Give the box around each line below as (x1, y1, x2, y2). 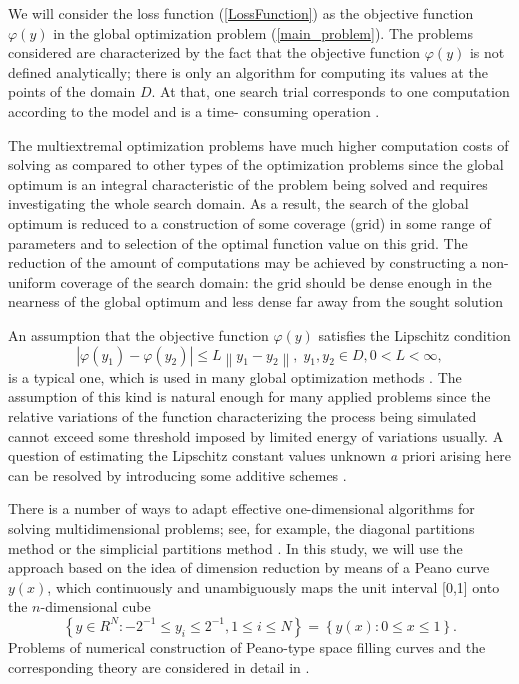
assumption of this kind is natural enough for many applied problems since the (8, 386, 491, 407)
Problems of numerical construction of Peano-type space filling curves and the (8, 636, 486, 657)
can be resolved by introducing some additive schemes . (8, 464, 347, 485)
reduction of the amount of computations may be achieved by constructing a (8, 252, 477, 273)
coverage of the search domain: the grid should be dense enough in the (60, 271, 492, 292)
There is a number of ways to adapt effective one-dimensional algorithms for (8, 498, 475, 519)
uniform (8, 271, 56, 292)
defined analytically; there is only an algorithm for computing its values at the (8, 61, 488, 82)
